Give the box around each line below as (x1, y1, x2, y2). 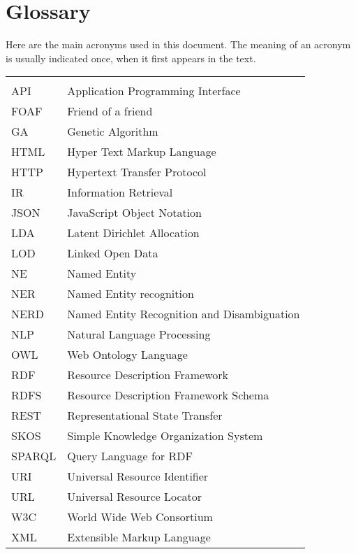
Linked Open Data (67, 245, 158, 262)
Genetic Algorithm (67, 123, 158, 140)
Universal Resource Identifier (67, 468, 209, 485)
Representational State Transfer (67, 407, 223, 424)
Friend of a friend (67, 103, 153, 120)
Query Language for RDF (67, 448, 193, 464)
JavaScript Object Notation (67, 204, 202, 221)
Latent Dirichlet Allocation (67, 225, 200, 241)
